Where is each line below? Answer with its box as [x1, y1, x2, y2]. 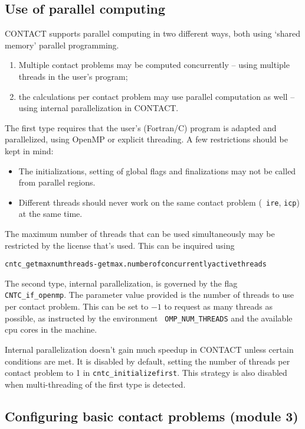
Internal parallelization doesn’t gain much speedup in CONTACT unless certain [5, 343, 294, 355]
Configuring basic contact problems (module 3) [5, 407, 299, 425]
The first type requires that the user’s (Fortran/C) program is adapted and [5, 121, 277, 134]
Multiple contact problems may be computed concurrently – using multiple [18, 58, 290, 71]
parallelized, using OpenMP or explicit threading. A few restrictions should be [5, 133, 288, 145]
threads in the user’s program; [18, 70, 128, 82]
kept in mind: [5, 144, 54, 157]
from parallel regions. [18, 176, 96, 188]
